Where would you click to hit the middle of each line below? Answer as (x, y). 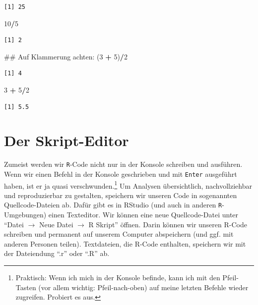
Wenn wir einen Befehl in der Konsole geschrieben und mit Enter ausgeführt (121, 174)
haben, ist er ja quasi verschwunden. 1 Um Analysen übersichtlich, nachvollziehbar (128, 185)
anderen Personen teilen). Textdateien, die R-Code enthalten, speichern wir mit (125, 243)
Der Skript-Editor (66, 140)
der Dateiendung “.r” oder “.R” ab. (57, 253)
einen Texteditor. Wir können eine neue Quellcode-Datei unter (143, 215)
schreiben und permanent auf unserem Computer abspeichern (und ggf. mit (119, 234)
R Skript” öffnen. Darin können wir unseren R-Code (168, 224)
